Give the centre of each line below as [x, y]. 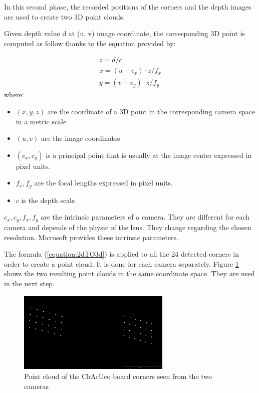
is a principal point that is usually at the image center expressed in [149, 155]
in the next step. [29, 283]
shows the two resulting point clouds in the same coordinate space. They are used [129, 273]
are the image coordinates [80, 138]
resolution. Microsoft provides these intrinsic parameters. [91, 237]
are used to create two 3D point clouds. [65, 16]
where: [14, 94]
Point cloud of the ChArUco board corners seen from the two [118, 376]
